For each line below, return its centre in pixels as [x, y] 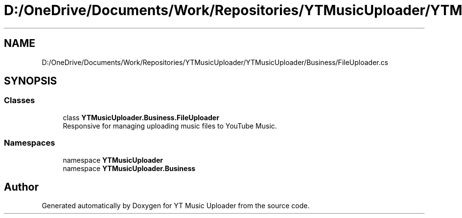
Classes [20, 100]
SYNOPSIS [31, 81]
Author [21, 187]
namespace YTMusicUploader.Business [129, 168]
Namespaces [30, 143]
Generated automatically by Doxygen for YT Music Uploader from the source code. [176, 206]
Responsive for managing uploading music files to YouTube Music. [170, 126]
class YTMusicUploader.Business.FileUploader [141, 117]
